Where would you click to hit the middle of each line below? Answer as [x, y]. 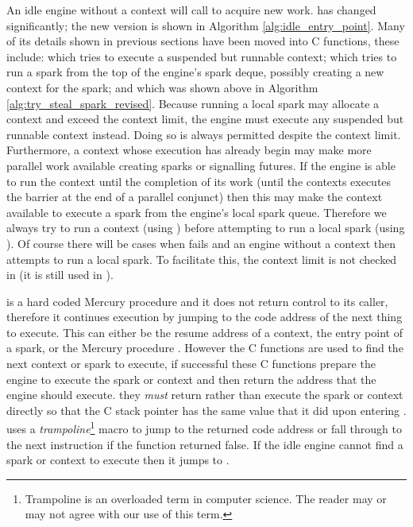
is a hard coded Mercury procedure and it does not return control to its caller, [197, 301]
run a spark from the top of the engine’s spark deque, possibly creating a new [195, 72]
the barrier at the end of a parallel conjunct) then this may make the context [195, 197]
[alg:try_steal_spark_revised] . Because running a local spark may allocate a [193, 103]
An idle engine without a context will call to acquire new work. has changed [191, 10]
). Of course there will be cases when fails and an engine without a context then [201, 243]
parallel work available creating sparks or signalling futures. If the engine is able [201, 165]
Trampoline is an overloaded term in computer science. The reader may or [206, 498]
